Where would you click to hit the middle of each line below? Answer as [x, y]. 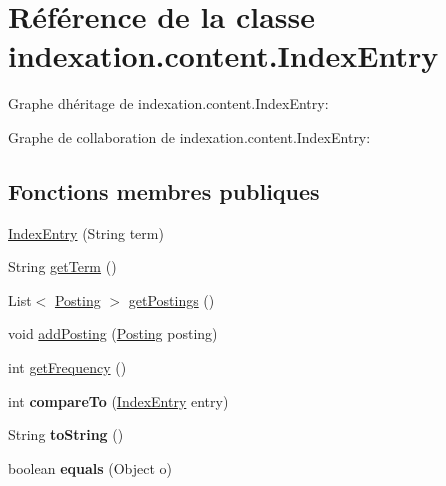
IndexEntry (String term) [86, 232]
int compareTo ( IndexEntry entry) [118, 400]
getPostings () [171, 299]
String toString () [66, 434]
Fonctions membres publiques [164, 190]
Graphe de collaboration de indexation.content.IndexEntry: [189, 136]
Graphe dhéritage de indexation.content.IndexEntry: [168, 103]
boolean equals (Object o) [90, 467]
